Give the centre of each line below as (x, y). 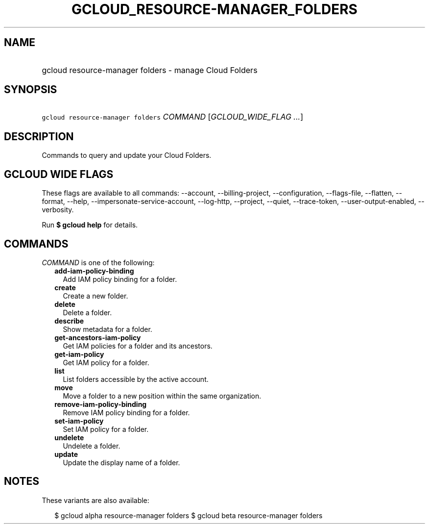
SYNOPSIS (31, 90)
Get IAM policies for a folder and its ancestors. (138, 346)
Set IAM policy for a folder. (106, 429)
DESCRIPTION (39, 136)
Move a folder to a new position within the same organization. (162, 396)
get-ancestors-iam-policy (98, 337)
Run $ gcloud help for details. (90, 225)
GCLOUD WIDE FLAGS (59, 174)
